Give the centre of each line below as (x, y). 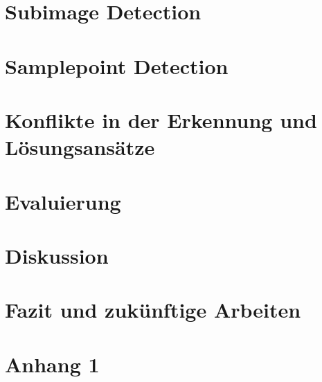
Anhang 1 (52, 364)
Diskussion (57, 255)
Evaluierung (63, 201)
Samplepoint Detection (117, 65)
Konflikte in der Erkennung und (161, 119)
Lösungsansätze (80, 147)
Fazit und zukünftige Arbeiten (153, 310)
